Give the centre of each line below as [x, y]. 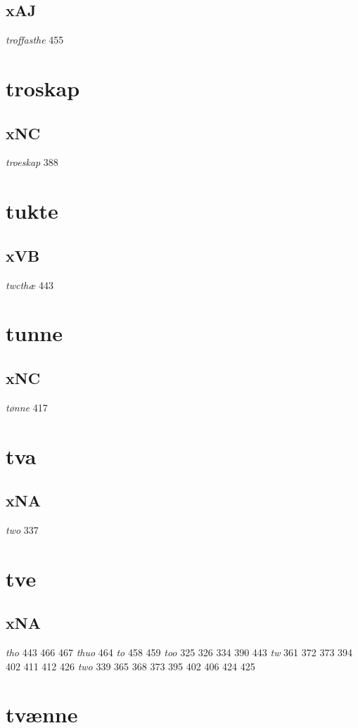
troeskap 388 [32, 162]
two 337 [22, 529]
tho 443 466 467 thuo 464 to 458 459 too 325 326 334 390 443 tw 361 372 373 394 [179, 652]
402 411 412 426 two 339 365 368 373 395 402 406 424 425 [130, 666]
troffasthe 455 [35, 40]
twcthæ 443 [30, 285]
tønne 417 [27, 407]
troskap [43, 88]
